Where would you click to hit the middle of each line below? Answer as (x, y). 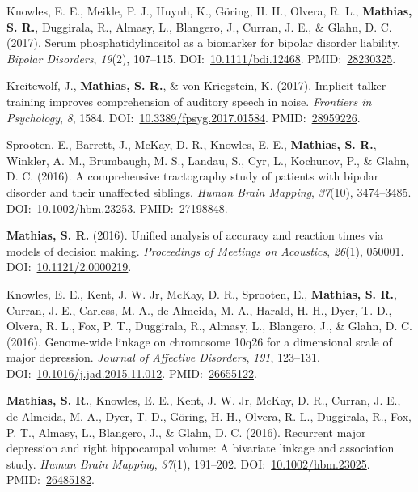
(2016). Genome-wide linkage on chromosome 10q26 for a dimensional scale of (199, 341)
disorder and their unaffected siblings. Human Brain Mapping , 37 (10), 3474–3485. (209, 191)
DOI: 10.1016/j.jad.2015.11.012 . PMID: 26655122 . (132, 373)
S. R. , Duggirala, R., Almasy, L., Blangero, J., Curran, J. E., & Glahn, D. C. (199, 26)
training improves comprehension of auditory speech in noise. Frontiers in (189, 101)
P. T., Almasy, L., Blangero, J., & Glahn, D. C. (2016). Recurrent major (186, 432)
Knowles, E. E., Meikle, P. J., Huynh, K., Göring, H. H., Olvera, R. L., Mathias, (209, 11)
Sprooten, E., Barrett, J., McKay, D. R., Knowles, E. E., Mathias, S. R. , (192, 144)
